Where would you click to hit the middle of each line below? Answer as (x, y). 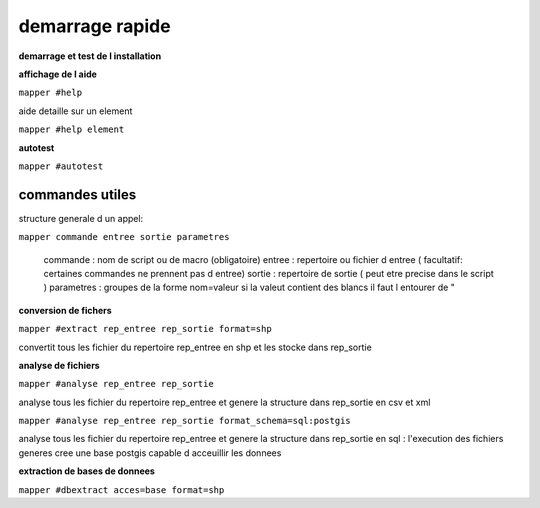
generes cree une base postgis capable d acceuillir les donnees (150, 452)
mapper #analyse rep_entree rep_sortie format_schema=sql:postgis (185, 421)
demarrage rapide (94, 26)
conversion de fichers (65, 310)
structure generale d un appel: (81, 218)
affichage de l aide (57, 74)
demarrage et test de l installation (90, 56)
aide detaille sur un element (75, 111)
